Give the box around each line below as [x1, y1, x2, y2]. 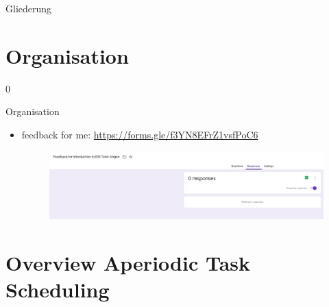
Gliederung [5, 1, 52, 15]
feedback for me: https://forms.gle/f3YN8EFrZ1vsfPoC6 [21, 127, 258, 141]
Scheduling [5, 275, 110, 303]
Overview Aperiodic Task [5, 248, 251, 276]
